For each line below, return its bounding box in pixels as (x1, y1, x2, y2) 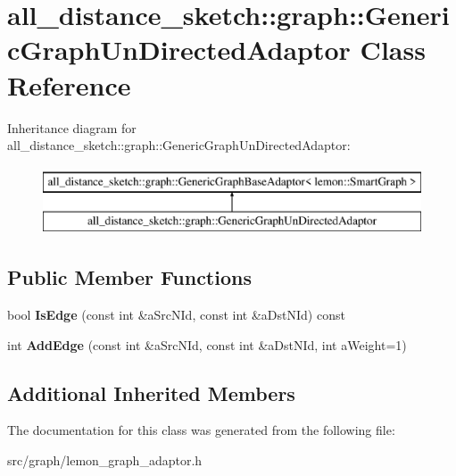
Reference (7, 66, 131, 103)
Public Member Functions (7, 263, 252, 291)
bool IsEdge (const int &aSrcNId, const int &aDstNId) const (7, 305, 345, 324)
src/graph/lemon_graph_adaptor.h (7, 451, 203, 470)
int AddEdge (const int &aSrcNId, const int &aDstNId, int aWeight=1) (7, 335, 407, 354)
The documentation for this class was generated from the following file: (7, 421, 395, 439)
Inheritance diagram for (7, 118, 137, 137)
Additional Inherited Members (7, 379, 295, 406)
